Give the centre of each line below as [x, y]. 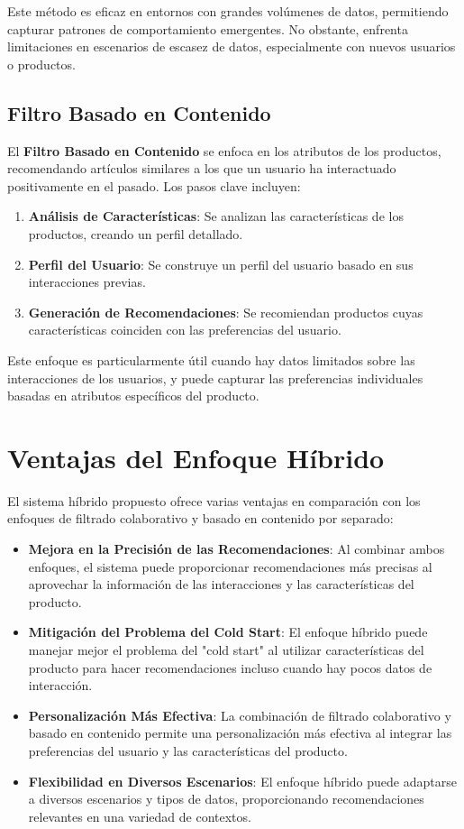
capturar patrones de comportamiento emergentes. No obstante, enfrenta [208, 28]
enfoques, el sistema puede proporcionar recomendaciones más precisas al [230, 566]
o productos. [41, 64]
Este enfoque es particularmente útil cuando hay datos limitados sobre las [211, 359]
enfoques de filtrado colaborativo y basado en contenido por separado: [200, 518]
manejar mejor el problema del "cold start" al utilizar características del [226, 649]
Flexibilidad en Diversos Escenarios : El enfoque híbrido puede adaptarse [242, 781]
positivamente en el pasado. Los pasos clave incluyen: [154, 185]
